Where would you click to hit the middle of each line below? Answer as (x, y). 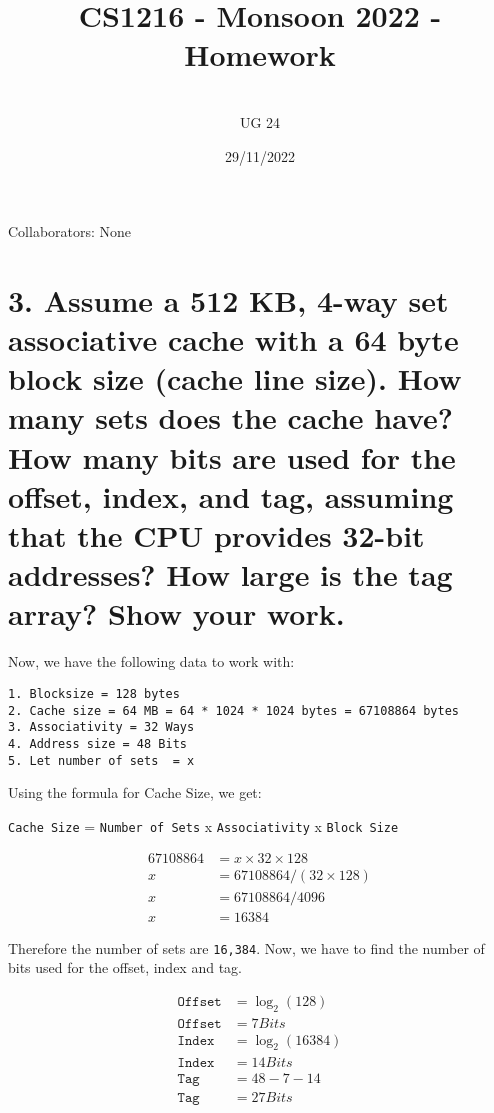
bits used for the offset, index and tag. (125, 967)
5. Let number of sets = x (101, 760)
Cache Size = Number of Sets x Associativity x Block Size (203, 825)
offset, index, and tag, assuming (231, 495)
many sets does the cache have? (231, 417)
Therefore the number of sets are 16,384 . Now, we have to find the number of (246, 947)
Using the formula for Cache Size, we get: (135, 792)
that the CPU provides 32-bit (216, 535)
